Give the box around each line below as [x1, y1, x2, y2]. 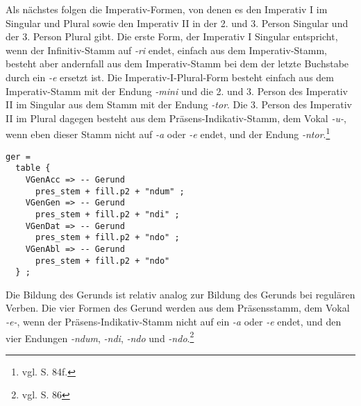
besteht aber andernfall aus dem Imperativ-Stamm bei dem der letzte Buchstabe [6, 56, 349, 71]
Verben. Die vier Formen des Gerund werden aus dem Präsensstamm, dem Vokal [6, 301, 350, 315]
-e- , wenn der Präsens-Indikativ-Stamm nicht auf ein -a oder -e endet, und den [6, 314, 342, 328]
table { [15, 163, 51, 174]
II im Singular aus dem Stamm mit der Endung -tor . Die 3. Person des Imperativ [6, 97, 352, 112]
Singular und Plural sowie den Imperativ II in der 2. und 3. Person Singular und [6, 15, 349, 30]
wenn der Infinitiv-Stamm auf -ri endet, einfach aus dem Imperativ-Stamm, [6, 42, 327, 57]
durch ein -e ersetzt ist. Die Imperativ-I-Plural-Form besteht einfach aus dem [6, 69, 334, 84]
